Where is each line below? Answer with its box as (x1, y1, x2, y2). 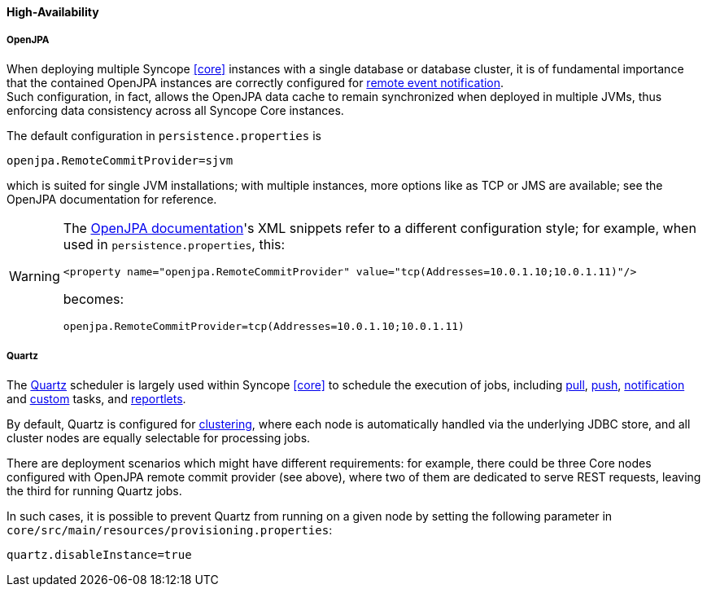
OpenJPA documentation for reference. (7, 191, 217, 206)
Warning (9, 267, 60, 284)
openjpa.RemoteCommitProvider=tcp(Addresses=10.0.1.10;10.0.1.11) (63, 319, 465, 332)
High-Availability (7, 5, 99, 19)
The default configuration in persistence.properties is (7, 128, 321, 143)
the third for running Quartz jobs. (7, 483, 182, 498)
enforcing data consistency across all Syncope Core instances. (7, 103, 344, 117)
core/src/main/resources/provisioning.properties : (7, 522, 333, 537)
